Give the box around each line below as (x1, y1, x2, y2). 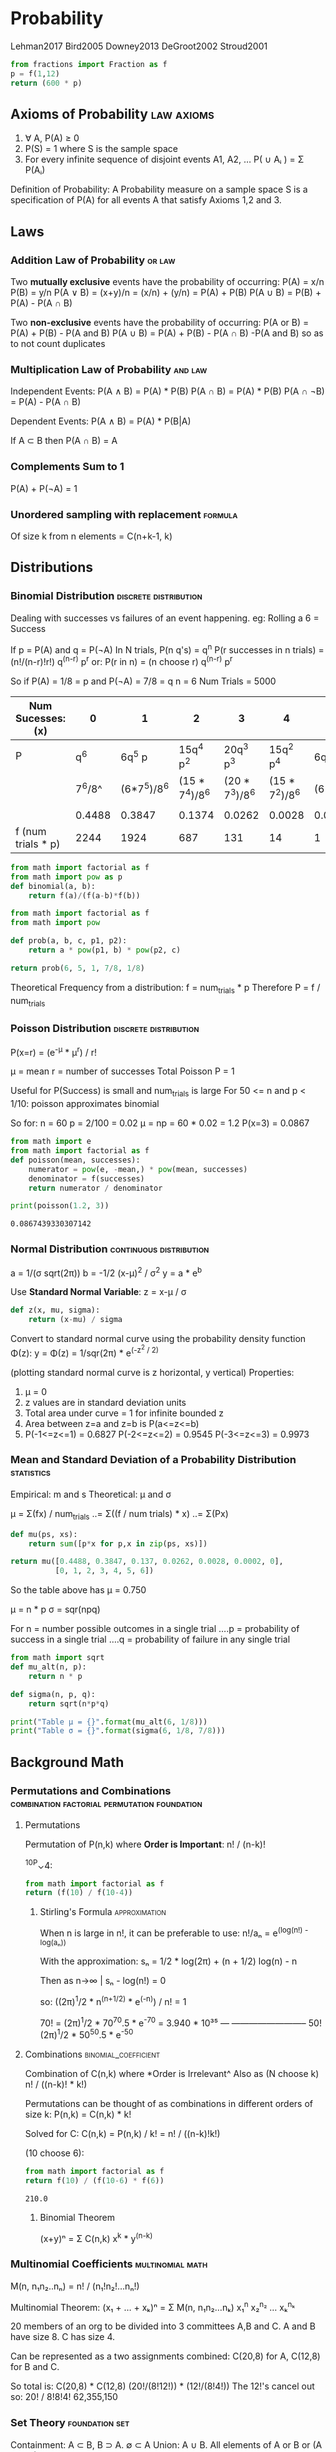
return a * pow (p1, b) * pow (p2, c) (28, 945, 182, 956)
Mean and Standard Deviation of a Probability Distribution (10, 1453, 297, 1467)
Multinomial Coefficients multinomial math (10, 2257, 208, 2271)
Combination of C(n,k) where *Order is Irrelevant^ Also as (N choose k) (24, 2067, 320, 2079)
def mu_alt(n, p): (10, 1662, 87, 1672)
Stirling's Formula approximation (39, 1906, 167, 1918)
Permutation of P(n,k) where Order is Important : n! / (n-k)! (24, 1838, 266, 1850)
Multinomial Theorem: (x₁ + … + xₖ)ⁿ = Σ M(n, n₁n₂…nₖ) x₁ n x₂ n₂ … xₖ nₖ (10, 2299, 296, 2313)
